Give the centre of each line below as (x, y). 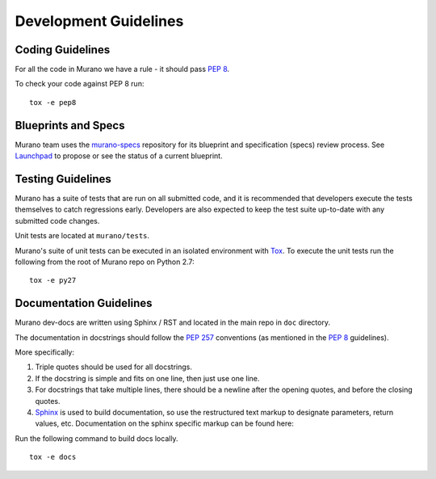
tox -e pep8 (53, 102)
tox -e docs (53, 457)
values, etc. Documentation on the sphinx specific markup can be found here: (164, 423)
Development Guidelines (99, 21)
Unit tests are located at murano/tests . (82, 236)
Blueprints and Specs (70, 125)
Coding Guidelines (63, 50)
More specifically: (45, 352)
